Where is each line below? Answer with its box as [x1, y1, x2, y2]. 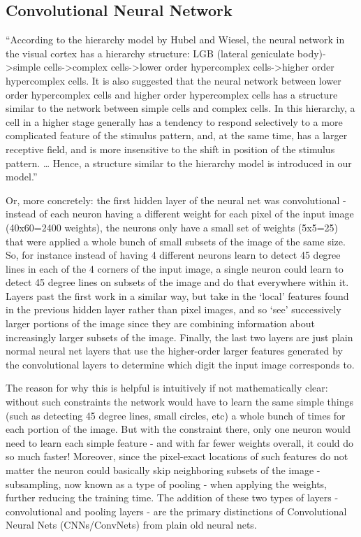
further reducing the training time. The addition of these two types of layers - [6, 490, 339, 505]
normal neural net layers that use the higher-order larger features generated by [6, 343, 343, 358]
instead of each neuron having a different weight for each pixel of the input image [6, 206, 354, 221]
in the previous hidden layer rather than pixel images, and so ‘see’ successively [6, 302, 341, 317]
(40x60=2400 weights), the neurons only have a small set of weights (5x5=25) [6, 220, 338, 234]
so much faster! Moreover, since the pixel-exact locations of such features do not [6, 449, 348, 464]
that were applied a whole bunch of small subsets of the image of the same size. [6, 234, 346, 248]
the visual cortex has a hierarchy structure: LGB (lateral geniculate [6, 45, 295, 60]
